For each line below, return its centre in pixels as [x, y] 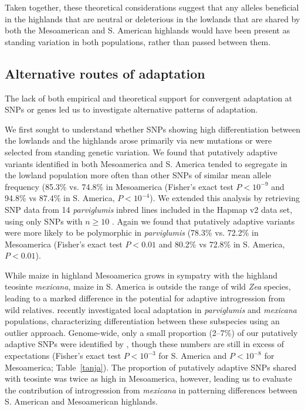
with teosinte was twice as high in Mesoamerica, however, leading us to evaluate [148, 378]
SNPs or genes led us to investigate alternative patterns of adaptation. [131, 109]
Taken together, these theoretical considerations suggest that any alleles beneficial [152, 7]
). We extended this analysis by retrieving [225, 198]
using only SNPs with [44, 221]
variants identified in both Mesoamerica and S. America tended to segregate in [146, 163]
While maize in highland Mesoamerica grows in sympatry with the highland [141, 275]
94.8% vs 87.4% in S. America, [60, 198]
